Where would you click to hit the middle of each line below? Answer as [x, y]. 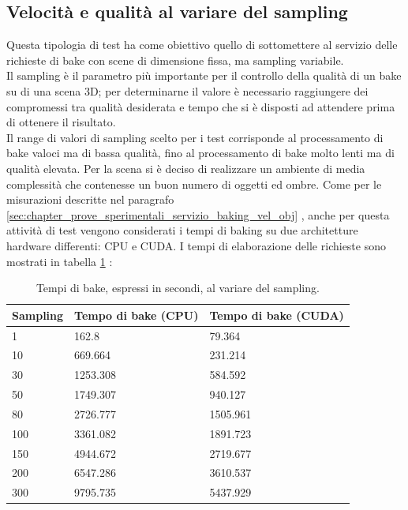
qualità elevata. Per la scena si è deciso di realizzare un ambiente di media [186, 168]
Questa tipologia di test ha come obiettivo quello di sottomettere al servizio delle [202, 45]
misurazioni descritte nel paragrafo [90, 199]
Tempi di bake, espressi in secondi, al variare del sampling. [178, 288]
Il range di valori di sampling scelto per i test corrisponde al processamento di [195, 137]
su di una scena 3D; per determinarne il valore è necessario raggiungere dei [187, 90]
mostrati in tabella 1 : [60, 261]
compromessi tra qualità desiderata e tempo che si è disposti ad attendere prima [201, 106]
